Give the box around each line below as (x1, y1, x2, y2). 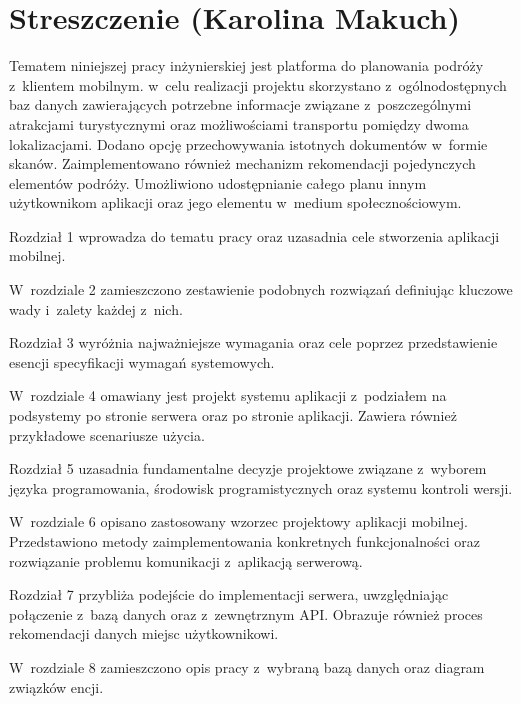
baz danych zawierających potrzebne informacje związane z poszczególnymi (9, 94, 472, 115)
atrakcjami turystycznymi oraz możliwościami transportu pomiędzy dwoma (9, 113, 469, 134)
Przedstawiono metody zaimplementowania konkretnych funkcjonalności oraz (9, 531, 481, 551)
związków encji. (9, 676, 104, 697)
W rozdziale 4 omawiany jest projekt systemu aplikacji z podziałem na (9, 385, 447, 406)
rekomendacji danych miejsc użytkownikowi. (9, 623, 279, 644)
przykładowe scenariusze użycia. (9, 424, 205, 445)
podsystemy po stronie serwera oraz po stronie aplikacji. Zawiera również (9, 405, 457, 426)
